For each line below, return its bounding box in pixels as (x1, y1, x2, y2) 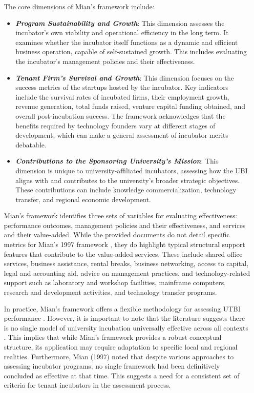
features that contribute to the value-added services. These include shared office (4, 248, 243, 259)
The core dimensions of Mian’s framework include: (4, 1, 154, 11)
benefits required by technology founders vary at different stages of (15, 120, 215, 130)
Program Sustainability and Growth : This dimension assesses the (15, 18, 225, 28)
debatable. (15, 139, 46, 149)
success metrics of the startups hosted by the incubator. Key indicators (15, 82, 229, 92)
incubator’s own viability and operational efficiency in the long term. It (15, 27, 229, 38)
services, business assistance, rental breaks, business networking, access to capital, (4, 258, 249, 269)
